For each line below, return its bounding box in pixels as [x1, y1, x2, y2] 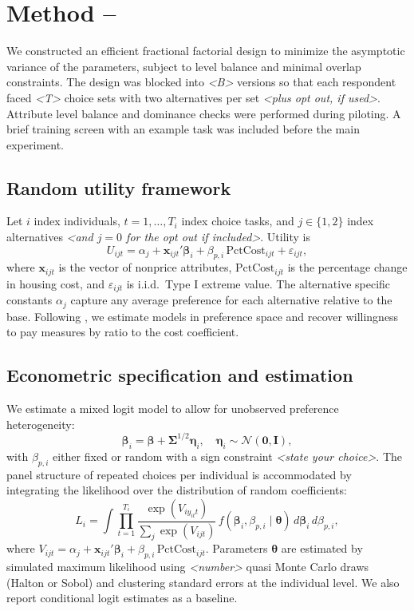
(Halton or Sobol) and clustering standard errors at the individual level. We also [6, 573, 400, 590]
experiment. [6, 136, 64, 153]
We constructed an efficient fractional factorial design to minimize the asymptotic [6, 42, 405, 59]
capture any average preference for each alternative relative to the [70, 292, 392, 308]
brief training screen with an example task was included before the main [6, 121, 360, 137]
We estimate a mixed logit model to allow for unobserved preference [6, 400, 339, 417]
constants [6, 292, 53, 308]
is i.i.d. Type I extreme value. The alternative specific [126, 275, 391, 292]
